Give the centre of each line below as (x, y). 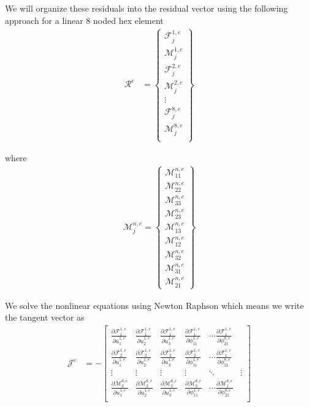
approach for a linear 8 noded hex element (84, 20)
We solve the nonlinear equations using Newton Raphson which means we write (154, 305)
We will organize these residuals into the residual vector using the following (147, 8)
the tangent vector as (45, 317)
